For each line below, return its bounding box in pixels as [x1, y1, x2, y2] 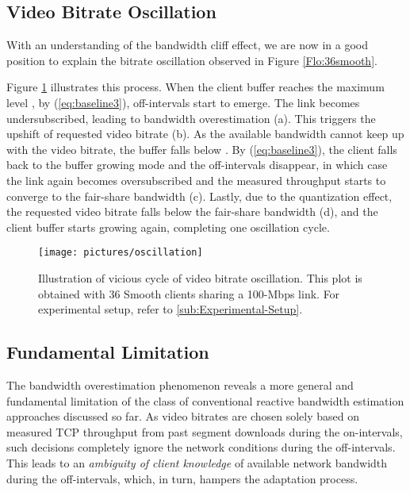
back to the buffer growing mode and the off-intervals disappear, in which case [6, 156, 388, 173]
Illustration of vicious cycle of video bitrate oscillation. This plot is [38, 269, 362, 286]
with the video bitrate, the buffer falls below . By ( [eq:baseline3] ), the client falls [6, 140, 397, 157]
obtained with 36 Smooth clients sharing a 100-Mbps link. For [38, 285, 340, 302]
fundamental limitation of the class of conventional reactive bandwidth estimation [6, 392, 404, 409]
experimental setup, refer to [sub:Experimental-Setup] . [38, 301, 303, 317]
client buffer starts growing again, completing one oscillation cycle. [6, 218, 330, 235]
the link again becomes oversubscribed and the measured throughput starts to [6, 171, 386, 188]
